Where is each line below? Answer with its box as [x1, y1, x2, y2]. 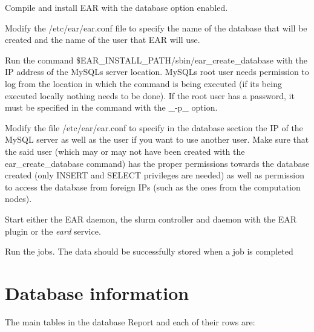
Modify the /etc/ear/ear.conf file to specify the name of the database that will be [5, 21, 307, 34]
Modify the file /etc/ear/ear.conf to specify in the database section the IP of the [5, 121, 303, 134]
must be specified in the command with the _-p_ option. [5, 101, 218, 114]
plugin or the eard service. [5, 224, 101, 237]
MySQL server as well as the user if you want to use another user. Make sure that [5, 133, 309, 146]
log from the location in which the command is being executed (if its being [5, 77, 282, 90]
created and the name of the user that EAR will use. [5, 33, 200, 46]
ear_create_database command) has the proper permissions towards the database [5, 157, 310, 169]
